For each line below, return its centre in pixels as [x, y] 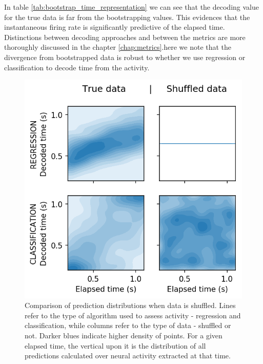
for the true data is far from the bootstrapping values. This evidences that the [127, 17]
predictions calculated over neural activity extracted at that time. [128, 356]
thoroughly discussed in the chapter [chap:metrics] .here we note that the [118, 47]
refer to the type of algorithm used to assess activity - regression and [133, 315]
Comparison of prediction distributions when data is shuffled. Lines [130, 305]
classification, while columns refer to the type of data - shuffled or [128, 325]
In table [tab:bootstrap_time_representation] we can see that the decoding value [131, 7]
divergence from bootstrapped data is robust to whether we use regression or [125, 57]
